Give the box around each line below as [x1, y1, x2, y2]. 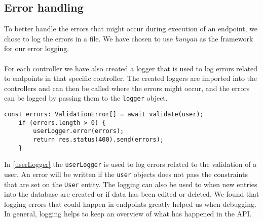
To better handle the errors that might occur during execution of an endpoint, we [4, 23, 258, 34]
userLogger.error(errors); [33, 127, 124, 135]
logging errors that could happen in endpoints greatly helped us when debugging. [4, 198, 256, 209]
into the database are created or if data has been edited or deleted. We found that [4, 189, 259, 199]
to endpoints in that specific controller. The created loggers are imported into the [4, 73, 257, 83]
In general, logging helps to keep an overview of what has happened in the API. [4, 208, 252, 219]
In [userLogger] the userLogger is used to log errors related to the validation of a [4, 159, 257, 169]
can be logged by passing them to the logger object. [4, 93, 168, 103]
